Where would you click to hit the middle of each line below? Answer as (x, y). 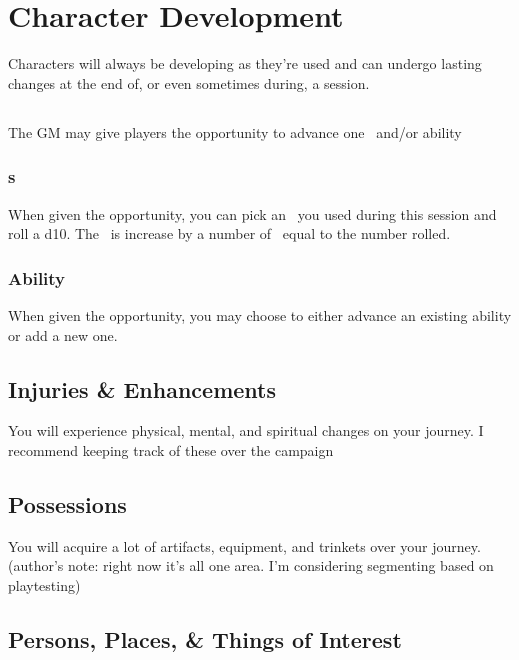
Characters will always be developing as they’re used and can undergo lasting (245, 63)
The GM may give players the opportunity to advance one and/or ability (235, 131)
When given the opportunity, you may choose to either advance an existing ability (260, 314)
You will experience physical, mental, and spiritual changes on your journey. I (246, 430)
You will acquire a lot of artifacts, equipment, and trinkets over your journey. (244, 545)
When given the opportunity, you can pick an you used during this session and (252, 213)
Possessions (67, 503)
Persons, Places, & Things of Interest (205, 638)
